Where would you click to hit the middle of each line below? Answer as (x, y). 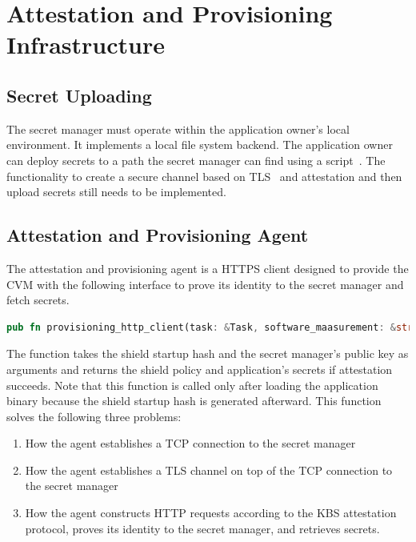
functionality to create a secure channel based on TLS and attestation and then (204, 176)
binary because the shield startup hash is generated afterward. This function (194, 401)
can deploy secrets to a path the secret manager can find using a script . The (196, 160)
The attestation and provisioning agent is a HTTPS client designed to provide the (208, 268)
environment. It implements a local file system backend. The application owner (200, 145)
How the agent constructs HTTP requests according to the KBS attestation (211, 513)
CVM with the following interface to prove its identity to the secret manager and (205, 284)
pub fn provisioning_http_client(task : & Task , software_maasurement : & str (210, 327)
